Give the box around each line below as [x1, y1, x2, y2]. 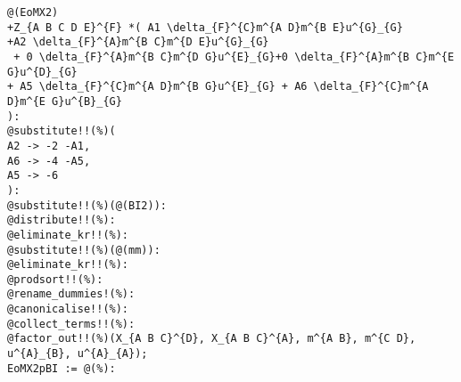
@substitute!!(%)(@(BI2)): [7, 199, 167, 212]
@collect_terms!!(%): [7, 317, 136, 330]
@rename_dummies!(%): [7, 288, 136, 301]
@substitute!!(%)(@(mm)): [7, 243, 161, 256]
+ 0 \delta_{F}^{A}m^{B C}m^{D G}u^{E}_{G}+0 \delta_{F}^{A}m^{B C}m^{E [13, 50, 455, 63]
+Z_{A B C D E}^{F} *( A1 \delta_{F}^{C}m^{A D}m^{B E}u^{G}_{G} [7, 20, 403, 34]
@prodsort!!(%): [7, 272, 103, 286]
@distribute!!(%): [7, 214, 116, 227]
